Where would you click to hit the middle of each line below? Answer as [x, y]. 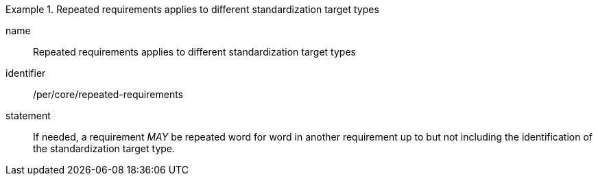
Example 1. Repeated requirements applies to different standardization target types [192, 9]
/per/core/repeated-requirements [108, 94]
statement [28, 116]
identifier [26, 73]
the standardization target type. [104, 148]
